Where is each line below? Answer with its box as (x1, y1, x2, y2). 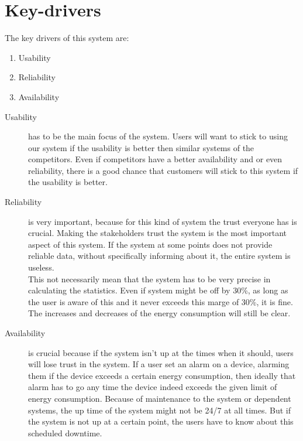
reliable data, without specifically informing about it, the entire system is (28, 249, 291, 262)
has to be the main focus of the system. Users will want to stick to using (28, 130, 288, 142)
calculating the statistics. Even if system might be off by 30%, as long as (28, 284, 288, 296)
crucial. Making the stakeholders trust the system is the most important (28, 227, 287, 239)
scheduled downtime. (28, 426, 102, 439)
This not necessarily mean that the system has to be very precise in (28, 272, 271, 285)
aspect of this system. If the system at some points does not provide (28, 238, 273, 250)
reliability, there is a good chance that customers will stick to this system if (28, 164, 298, 176)
